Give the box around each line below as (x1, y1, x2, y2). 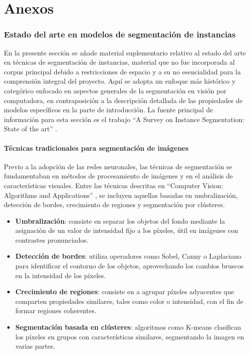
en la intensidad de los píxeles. (15, 270, 106, 280)
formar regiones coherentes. (15, 305, 97, 316)
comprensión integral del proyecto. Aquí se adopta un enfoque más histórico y (4, 76, 235, 86)
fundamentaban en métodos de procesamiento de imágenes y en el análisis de (4, 171, 233, 181)
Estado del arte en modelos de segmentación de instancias (4, 28, 236, 40)
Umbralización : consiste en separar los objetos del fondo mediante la (15, 215, 225, 226)
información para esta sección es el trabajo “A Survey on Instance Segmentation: (4, 114, 245, 124)
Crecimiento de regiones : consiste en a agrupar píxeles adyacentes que (15, 286, 234, 297)
